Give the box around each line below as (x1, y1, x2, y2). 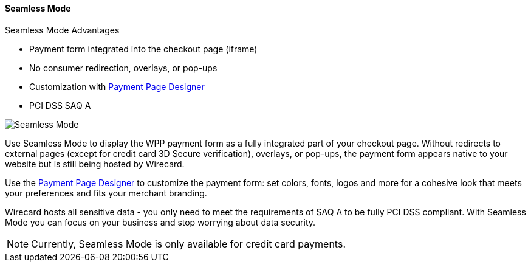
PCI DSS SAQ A (29, 100, 91, 111)
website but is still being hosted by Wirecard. (5, 158, 185, 169)
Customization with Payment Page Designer (29, 81, 205, 92)
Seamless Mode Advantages (5, 24, 120, 35)
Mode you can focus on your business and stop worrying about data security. (5, 217, 316, 227)
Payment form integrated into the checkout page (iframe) (29, 43, 258, 54)
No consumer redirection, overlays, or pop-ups (29, 62, 218, 73)
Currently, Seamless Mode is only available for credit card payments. (31, 237, 346, 250)
